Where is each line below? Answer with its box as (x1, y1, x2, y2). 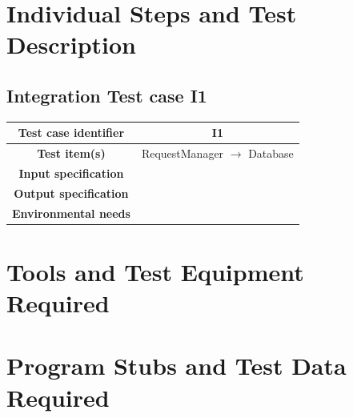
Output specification (14, 184, 129, 201)
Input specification (18, 164, 124, 181)
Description (6, 28, 137, 61)
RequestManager (141, 145, 224, 162)
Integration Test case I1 (6, 82, 207, 107)
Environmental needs (12, 204, 130, 221)
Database (248, 145, 294, 162)
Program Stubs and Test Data (6, 349, 347, 382)
